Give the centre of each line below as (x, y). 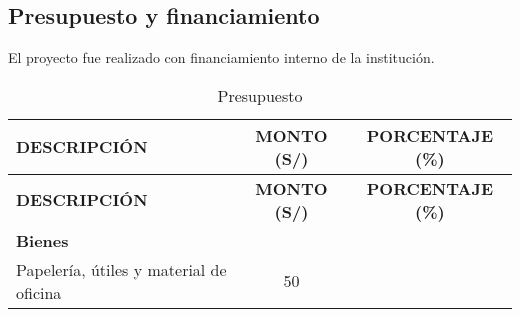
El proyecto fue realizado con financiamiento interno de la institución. (221, 57)
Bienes (42, 240)
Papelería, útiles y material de (121, 269)
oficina (39, 292)
